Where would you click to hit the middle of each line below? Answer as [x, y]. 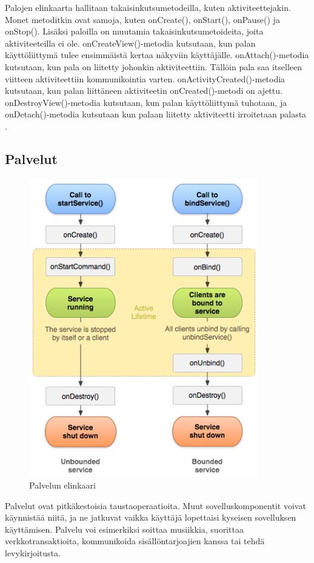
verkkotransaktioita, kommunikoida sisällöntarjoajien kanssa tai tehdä [135, 541]
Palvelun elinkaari [62, 485]
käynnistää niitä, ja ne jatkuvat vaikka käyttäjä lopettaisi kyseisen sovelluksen [151, 517]
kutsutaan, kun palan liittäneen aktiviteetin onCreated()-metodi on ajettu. [144, 91]
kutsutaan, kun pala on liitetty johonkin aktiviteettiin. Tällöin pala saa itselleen [154, 66]
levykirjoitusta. [33, 552]
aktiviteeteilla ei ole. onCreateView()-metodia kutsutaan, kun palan [130, 43]
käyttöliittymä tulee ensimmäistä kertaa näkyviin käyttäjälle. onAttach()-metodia [157, 55]
